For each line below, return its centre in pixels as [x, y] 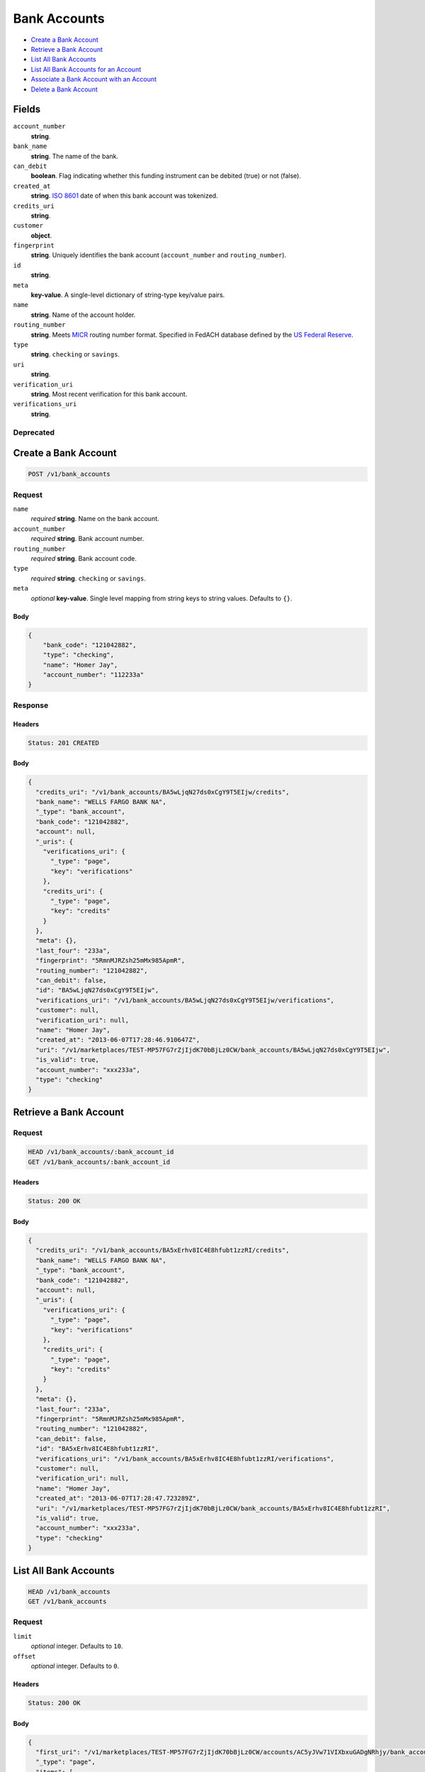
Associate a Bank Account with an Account [94, 79]
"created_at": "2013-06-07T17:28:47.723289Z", [118, 1498]
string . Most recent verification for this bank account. [109, 394]
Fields [27, 110]
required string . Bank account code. [84, 558]
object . [41, 235]
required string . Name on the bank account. [95, 519]
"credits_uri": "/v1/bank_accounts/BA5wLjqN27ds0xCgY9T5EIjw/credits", [163, 792]
